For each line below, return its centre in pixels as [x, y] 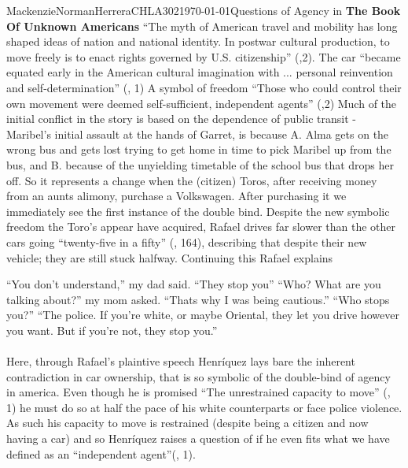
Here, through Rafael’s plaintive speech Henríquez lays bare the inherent [181, 361]
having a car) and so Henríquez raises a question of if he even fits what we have [198, 438]
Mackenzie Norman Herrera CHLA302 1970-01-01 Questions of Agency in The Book [204, 10]
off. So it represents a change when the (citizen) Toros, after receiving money [192, 180]
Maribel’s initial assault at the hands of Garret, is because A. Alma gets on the [198, 134]
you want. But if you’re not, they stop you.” [112, 330]
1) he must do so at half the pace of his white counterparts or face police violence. [204, 407]
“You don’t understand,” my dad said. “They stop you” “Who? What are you [194, 284]
